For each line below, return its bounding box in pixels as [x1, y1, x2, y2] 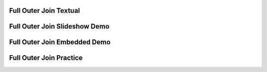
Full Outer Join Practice [9, 54, 83, 62]
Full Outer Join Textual [9, 6, 80, 15]
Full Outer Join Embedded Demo [9, 38, 111, 46]
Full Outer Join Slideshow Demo [9, 22, 110, 31]
